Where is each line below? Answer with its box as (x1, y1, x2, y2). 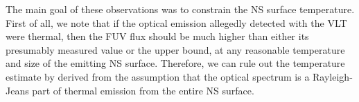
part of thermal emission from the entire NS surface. (32, 83, 254, 97)
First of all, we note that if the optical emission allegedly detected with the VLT (6, 15, 347, 30)
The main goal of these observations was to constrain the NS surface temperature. (6, 2, 355, 16)
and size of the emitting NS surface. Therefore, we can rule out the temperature (6, 56, 345, 70)
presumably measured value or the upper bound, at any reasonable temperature (6, 42, 345, 57)
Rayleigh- (313, 69, 353, 83)
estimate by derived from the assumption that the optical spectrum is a (6, 69, 310, 83)
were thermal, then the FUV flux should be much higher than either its (6, 29, 309, 43)
